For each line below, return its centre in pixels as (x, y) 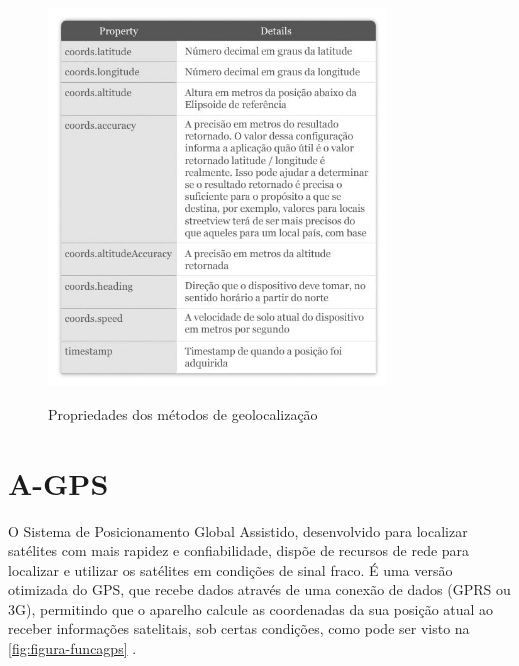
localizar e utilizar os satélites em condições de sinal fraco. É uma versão (230, 569)
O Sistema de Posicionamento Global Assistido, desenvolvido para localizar (238, 530)
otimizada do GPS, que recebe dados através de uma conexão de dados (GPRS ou (259, 589)
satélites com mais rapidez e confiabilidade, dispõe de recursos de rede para (239, 550)
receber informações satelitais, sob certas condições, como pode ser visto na (239, 628)
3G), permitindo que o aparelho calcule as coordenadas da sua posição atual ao (251, 608)
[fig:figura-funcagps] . (72, 648)
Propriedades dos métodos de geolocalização (183, 413)
